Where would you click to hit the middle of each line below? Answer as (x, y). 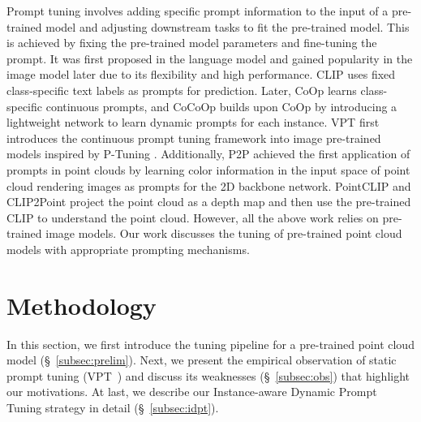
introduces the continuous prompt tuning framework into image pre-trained (194, 138)
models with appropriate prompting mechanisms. (128, 249)
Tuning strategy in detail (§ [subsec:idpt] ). (113, 407)
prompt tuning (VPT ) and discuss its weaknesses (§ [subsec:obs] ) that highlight (208, 375)
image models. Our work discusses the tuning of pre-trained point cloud (224, 233)
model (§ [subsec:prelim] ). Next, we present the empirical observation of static (202, 360)
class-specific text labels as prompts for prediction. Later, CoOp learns (182, 90)
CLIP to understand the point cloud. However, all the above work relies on (193, 217)
